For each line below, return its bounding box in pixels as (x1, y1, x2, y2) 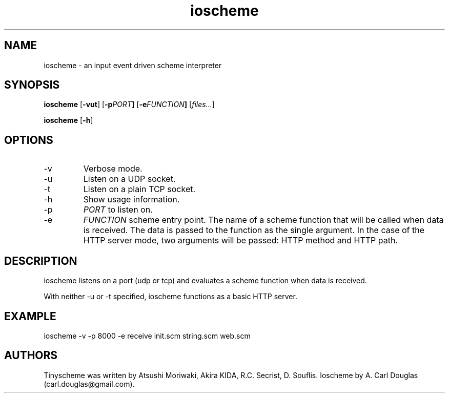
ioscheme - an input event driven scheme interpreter (44, 60, 222, 70)
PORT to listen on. (83, 204, 153, 215)
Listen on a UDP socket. (83, 174, 176, 184)
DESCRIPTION (4, 254, 77, 267)
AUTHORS (4, 349, 58, 362)
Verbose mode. (83, 163, 142, 174)
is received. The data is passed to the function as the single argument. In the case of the (83, 225, 425, 236)
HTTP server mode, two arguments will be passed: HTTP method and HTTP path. (83, 235, 398, 246)
